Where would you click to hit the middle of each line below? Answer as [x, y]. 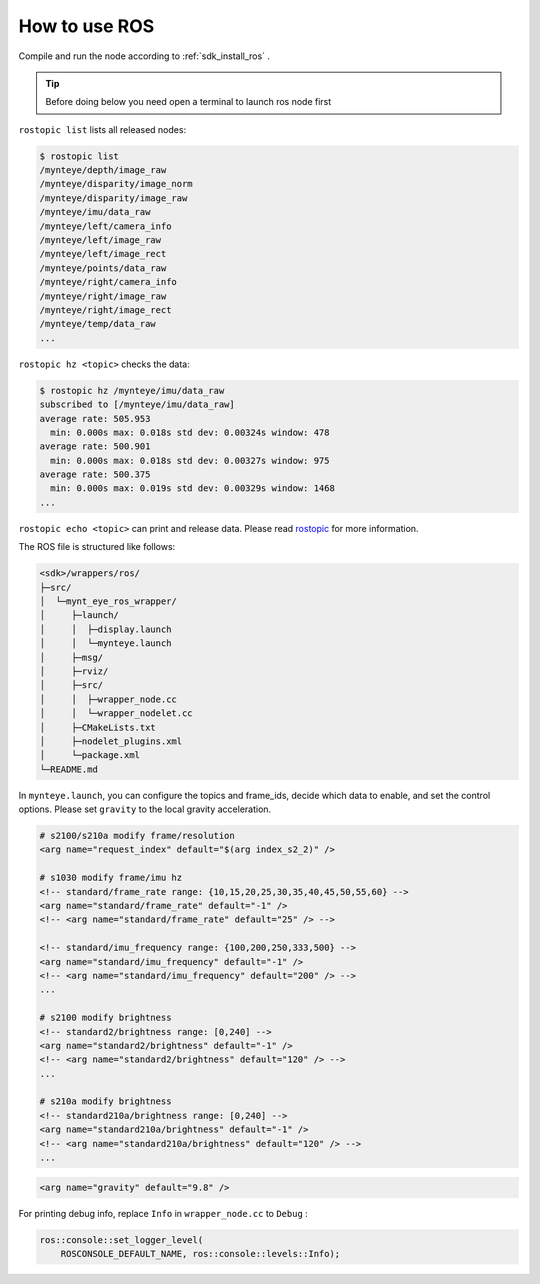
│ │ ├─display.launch [105, 629]
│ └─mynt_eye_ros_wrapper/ [108, 601]
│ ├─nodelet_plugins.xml [111, 741]
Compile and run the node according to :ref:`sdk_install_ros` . [144, 56]
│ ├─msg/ [71, 657]
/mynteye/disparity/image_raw [113, 198]
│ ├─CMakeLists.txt [98, 727]
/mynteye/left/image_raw [100, 240]
